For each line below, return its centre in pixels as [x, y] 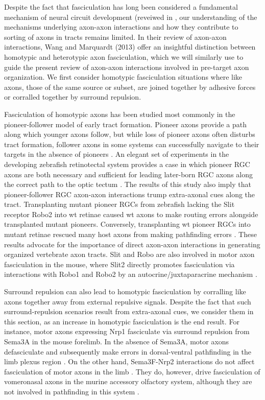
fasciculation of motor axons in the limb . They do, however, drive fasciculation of [132, 371]
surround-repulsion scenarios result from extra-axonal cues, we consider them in [129, 311]
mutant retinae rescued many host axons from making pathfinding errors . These [130, 234]
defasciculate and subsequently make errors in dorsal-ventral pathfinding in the [128, 351]
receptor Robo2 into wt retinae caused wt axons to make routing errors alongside [131, 214]
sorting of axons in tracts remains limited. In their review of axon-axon [115, 37]
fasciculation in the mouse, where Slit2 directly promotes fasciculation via [119, 264]
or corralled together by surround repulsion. [73, 97]
